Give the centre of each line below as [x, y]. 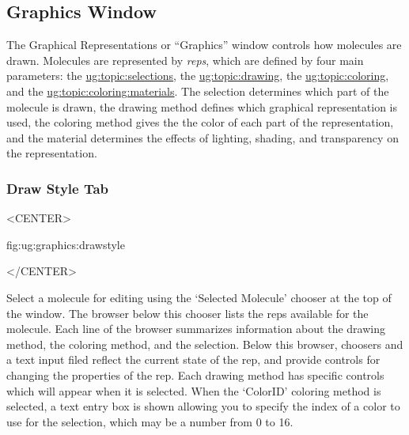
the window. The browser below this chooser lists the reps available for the [187, 313]
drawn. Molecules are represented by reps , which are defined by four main [185, 60]
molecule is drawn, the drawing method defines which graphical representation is [202, 106]
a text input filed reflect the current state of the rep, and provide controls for [193, 359]
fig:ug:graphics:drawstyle [66, 244]
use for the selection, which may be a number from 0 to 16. [150, 421]
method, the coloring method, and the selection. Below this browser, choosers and [205, 344]
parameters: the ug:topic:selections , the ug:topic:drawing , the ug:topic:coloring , [198, 76]
